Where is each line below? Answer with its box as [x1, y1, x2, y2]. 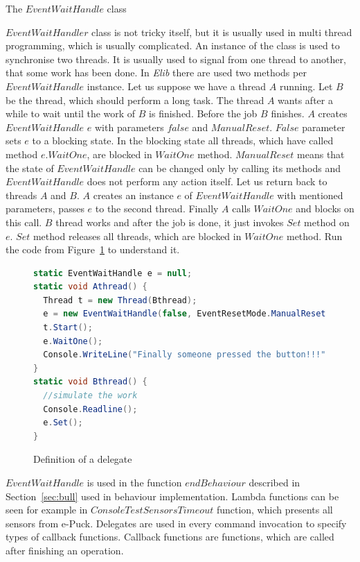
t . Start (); [43, 323, 93, 333]
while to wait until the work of [6, 106, 136, 121]
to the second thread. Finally [95, 201, 219, 216]
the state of [6, 160, 54, 175]
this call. [6, 214, 42, 229]
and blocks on [296, 201, 354, 216]
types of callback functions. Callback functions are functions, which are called [6, 529, 334, 544]
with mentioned [277, 187, 343, 202]
